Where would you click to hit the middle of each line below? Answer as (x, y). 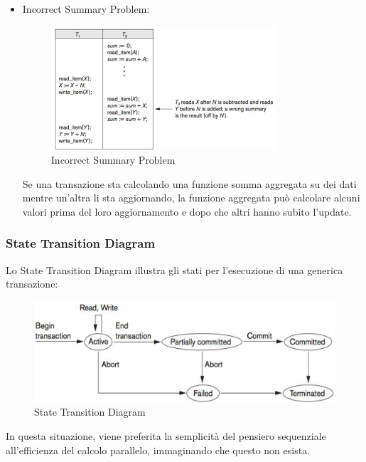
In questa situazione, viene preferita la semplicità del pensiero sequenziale (166, 436)
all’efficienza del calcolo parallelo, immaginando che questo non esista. (158, 450)
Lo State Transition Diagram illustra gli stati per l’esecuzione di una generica (174, 269)
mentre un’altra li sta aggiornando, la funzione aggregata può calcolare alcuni (191, 198)
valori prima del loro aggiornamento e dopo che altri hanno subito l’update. (187, 211)
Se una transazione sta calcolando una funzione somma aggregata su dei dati (189, 183)
